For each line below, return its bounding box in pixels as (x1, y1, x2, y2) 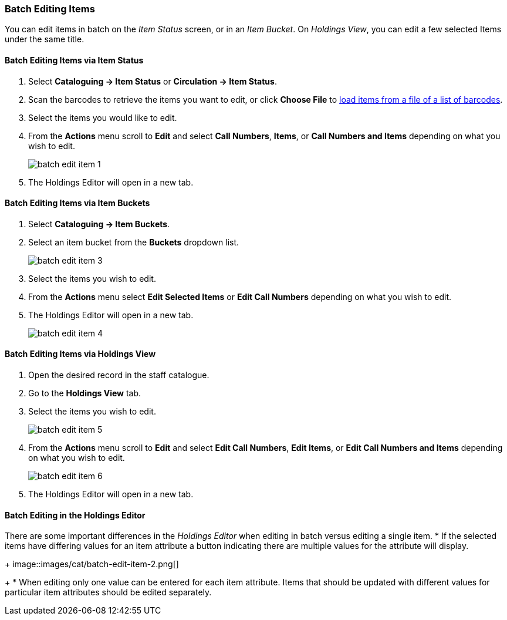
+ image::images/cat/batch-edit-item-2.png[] (5, 559, 179, 570)
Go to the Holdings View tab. (28, 388, 141, 399)
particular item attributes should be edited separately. (5, 587, 212, 598)
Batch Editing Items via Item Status (5, 55, 144, 65)
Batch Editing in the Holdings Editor (5, 510, 146, 520)
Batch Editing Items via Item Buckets (5, 198, 150, 208)
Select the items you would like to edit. (28, 112, 177, 123)
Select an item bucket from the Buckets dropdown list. (28, 237, 239, 247)
